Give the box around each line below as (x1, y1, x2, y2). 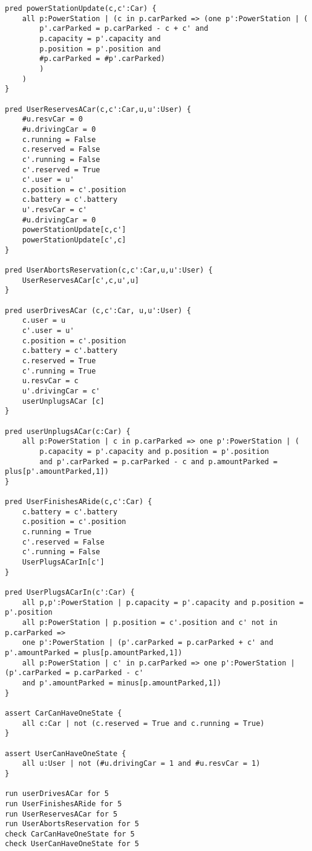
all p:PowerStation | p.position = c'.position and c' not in (22, 618, 278, 627)
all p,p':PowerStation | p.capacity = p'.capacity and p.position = (22, 598, 304, 607)
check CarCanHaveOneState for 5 (5, 829, 135, 838)
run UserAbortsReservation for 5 (5, 820, 139, 829)
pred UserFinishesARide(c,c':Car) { (5, 497, 152, 506)
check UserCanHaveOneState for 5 (5, 840, 139, 849)
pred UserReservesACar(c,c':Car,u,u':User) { (5, 105, 191, 114)
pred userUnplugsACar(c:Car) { (5, 427, 131, 436)
